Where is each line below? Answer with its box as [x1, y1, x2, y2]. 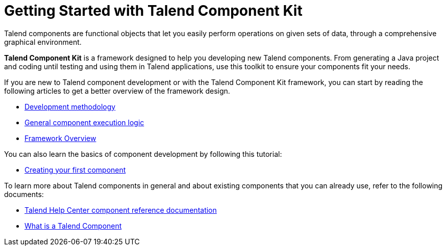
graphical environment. [4, 37, 82, 46]
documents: [4, 189, 44, 199]
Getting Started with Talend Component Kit [4, 2, 303, 19]
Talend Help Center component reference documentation [24, 205, 217, 214]
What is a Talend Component [24, 221, 122, 230]
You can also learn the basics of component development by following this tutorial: [4, 149, 282, 158]
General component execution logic [24, 118, 144, 127]
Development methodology [24, 102, 116, 111]
